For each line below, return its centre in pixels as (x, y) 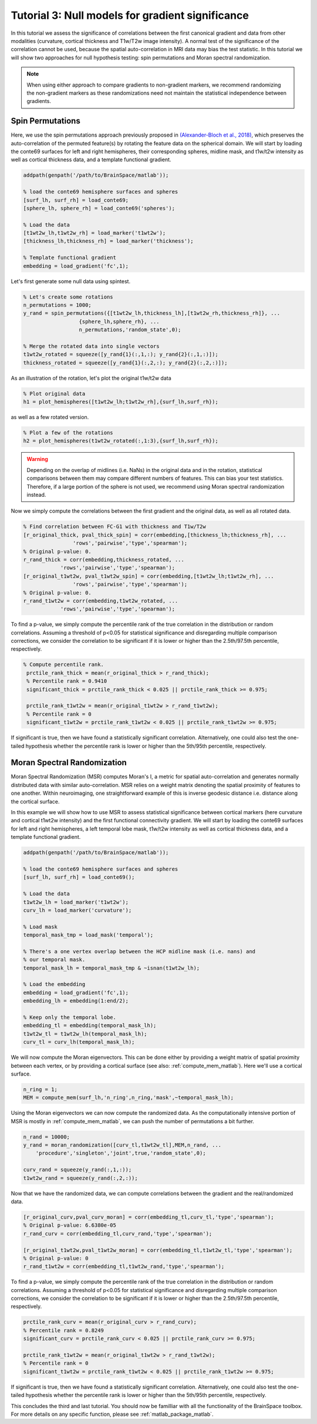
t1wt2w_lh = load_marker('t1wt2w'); (76, 902)
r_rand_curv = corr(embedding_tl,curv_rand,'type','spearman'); (118, 1234)
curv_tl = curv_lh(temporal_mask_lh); (79, 1042)
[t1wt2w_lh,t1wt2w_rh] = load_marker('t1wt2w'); (95, 233)
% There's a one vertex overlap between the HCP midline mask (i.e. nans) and (139, 951)
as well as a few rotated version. (50, 417)
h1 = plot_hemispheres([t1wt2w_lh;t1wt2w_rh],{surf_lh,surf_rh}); (121, 402)
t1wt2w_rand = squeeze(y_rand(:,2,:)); (80, 1178)
